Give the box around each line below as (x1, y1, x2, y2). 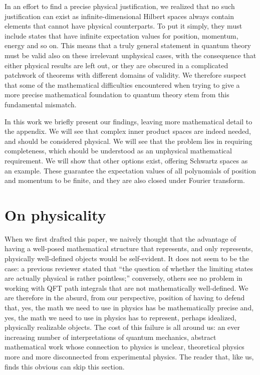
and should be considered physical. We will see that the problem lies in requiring (5, 135, 252, 146)
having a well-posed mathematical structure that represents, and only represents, (5, 243, 253, 254)
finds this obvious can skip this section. (5, 361, 125, 371)
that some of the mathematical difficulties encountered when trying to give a (5, 79, 240, 90)
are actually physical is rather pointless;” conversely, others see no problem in (5, 273, 242, 283)
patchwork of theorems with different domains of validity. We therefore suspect (5, 70, 246, 80)
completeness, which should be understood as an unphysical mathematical (5, 145, 232, 156)
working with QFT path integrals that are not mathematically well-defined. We (5, 282, 248, 293)
